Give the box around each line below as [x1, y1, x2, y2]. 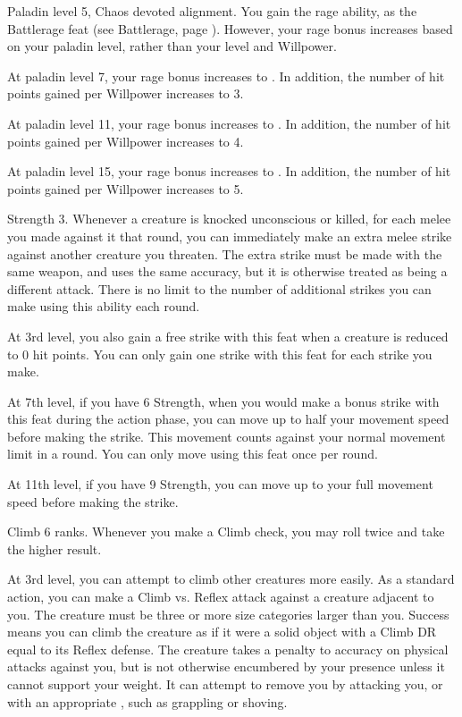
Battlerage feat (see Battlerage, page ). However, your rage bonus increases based [7, 19, 453, 38]
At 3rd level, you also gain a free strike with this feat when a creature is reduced [7, 326, 449, 345]
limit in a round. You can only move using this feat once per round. [7, 444, 378, 463]
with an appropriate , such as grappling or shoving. [7, 692, 288, 711]
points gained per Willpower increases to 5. [7, 179, 244, 198]
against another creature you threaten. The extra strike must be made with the [7, 244, 442, 263]
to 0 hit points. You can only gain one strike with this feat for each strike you [7, 344, 433, 363]
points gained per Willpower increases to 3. [7, 84, 244, 103]
